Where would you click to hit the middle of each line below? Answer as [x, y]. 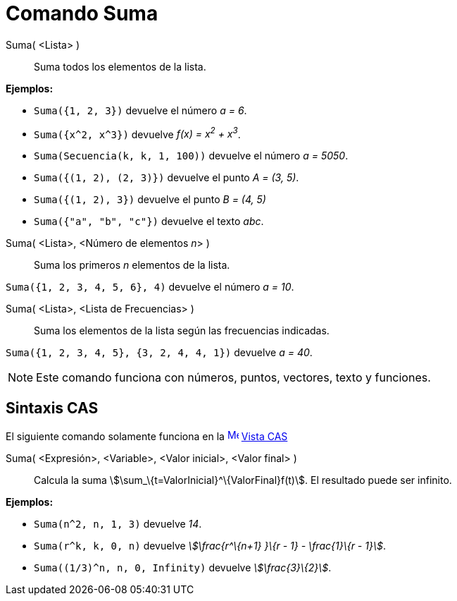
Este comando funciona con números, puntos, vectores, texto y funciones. [233, 378]
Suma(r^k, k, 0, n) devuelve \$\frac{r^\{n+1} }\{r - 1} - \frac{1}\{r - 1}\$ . [210, 546]
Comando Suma [82, 13]
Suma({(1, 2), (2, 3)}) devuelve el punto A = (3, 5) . [167, 178]
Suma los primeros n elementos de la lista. [132, 265]
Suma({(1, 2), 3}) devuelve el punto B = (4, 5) [150, 200]
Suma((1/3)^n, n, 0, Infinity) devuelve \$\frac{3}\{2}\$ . [183, 568]
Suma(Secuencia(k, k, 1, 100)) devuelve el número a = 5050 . [191, 156]
